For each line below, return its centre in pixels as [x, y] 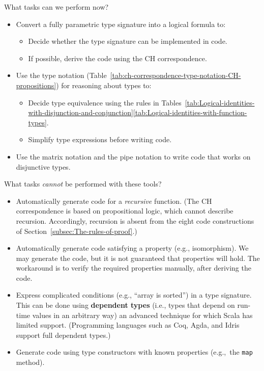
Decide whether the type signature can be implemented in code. [128, 41]
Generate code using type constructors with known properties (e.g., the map [134, 352]
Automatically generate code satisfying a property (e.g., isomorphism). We [132, 248]
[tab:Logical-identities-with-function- [190, 112]
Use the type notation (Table [61, 75]
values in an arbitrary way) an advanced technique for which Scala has [142, 315]
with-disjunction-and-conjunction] [81, 112]
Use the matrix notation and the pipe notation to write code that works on [133, 156]
